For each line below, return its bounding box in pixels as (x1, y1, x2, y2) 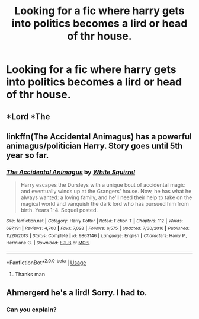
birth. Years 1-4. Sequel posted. (20, 206, 98, 214)
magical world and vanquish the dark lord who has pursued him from (20, 200, 190, 208)
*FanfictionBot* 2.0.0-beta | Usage (6, 258, 86, 266)
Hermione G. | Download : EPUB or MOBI (6, 240, 90, 246)
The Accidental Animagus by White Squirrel (6, 168, 135, 176)
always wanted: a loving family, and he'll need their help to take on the (20, 194, 192, 201)
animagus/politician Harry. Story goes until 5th (6, 141, 183, 151)
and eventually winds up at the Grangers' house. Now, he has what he (20, 188, 192, 195)
